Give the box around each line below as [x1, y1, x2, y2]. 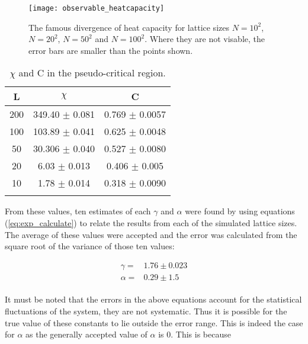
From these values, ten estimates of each [5, 205, 151, 217]
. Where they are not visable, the [145, 33, 265, 45]
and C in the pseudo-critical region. [18, 66, 166, 80]
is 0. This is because [158, 328, 231, 340]
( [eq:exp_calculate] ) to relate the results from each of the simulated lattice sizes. [5, 217, 297, 229]
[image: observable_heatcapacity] [28, 4, 165, 12]
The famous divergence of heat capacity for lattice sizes [28, 21, 229, 33]
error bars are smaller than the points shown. [28, 44, 193, 56]
